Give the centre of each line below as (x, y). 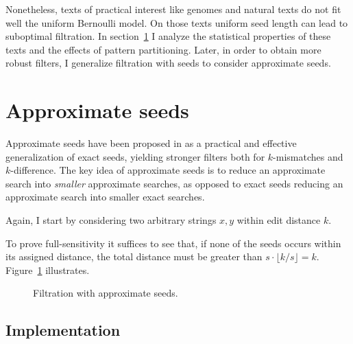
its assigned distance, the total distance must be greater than (134, 256)
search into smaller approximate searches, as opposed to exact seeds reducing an (174, 183)
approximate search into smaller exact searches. (105, 197)
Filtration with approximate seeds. (106, 293)
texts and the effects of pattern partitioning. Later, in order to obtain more (163, 49)
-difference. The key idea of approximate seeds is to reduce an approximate (168, 170)
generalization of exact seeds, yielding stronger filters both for (135, 156)
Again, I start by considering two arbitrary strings (111, 220)
